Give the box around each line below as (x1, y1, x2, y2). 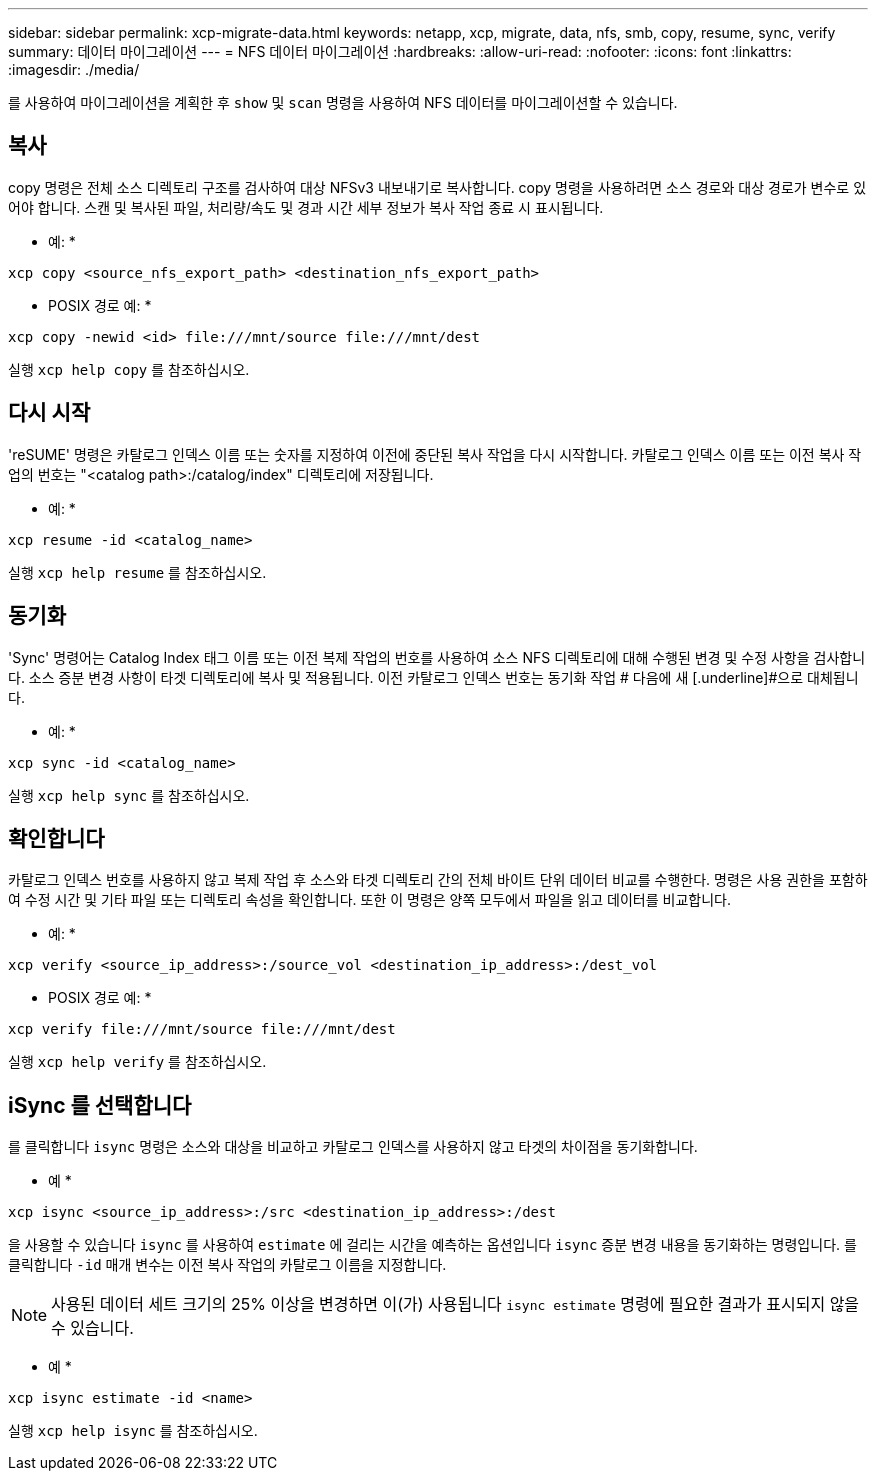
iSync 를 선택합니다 (8, 1092, 192, 1118)
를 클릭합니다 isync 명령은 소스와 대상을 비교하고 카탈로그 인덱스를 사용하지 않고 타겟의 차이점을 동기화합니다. (8, 1138, 698, 1156)
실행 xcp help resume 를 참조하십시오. (8, 563, 267, 581)
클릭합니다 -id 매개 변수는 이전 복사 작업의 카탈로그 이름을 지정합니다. (8, 1256, 447, 1274)
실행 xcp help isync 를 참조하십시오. (8, 1422, 258, 1440)
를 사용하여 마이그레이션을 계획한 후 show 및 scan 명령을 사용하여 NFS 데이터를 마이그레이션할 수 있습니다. (8, 94, 678, 111)
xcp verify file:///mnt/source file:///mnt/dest (8, 1021, 396, 1038)
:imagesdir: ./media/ (8, 61, 140, 78)
